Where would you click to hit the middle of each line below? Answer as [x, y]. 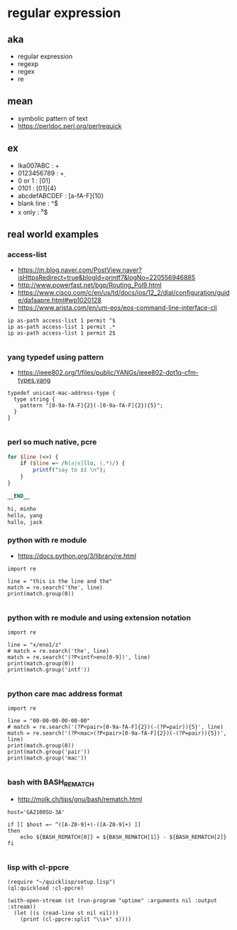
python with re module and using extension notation [99, 617]
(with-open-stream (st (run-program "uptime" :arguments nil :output [112, 901]
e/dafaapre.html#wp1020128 [59, 300]
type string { [34, 399]
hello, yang [25, 515]
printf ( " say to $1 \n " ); [70, 470]
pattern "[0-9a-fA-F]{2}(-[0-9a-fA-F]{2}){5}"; [92, 406]
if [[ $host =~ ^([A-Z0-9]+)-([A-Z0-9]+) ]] [74, 824]
